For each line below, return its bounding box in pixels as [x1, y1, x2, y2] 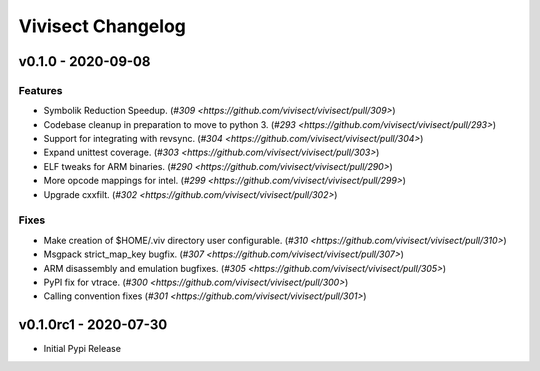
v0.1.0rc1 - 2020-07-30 [18, 316, 168, 334]
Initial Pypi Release [43, 343, 122, 355]
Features [18, 83, 63, 97]
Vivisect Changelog [18, 15, 187, 37]
